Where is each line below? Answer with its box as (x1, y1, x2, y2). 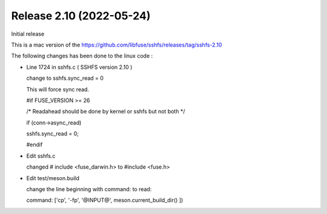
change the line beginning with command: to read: (26, 186, 152, 193)
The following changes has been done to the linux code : (11, 52, 153, 60)
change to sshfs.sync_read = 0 (26, 74, 104, 82)
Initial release (11, 30, 45, 37)
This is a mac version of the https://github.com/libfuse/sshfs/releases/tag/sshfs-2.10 (11, 41, 222, 48)
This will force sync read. (26, 85, 90, 93)
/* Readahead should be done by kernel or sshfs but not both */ (26, 108, 185, 115)
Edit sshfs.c (26, 152, 56, 160)
